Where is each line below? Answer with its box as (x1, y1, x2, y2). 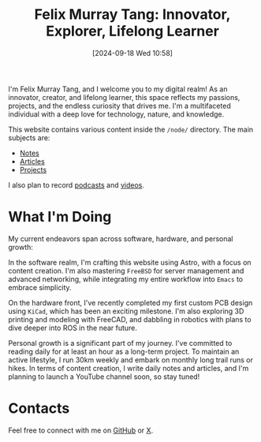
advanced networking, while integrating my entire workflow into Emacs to (8, 274, 243, 284)
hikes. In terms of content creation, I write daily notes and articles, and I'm (8, 363, 249, 373)
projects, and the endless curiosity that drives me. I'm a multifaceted (8, 101, 231, 110)
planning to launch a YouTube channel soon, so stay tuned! (8, 372, 200, 381)
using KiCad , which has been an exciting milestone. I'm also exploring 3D (8, 306, 244, 316)
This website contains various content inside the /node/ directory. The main (8, 124, 254, 134)
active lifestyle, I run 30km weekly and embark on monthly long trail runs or (8, 355, 254, 364)
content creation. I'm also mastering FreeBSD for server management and (8, 266, 244, 275)
